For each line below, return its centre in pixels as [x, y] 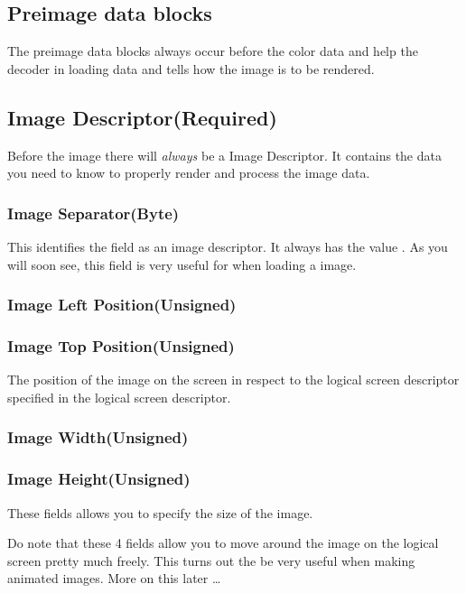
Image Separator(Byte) [93, 213]
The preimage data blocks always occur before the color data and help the [213, 51]
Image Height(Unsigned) [99, 479]
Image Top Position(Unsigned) [121, 345]
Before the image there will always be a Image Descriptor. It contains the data [224, 155]
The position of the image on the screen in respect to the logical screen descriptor [233, 380]
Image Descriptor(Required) [142, 117]
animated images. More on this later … [114, 578]
